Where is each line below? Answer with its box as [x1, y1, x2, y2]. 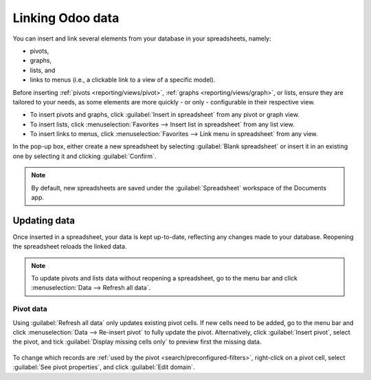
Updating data [12, 214, 76, 226]
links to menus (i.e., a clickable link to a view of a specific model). [30, 76, 216, 84]
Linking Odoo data [12, 10, 120, 25]
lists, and [30, 66, 56, 74]
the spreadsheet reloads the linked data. [12, 243, 127, 251]
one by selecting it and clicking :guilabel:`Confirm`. [12, 152, 157, 160]
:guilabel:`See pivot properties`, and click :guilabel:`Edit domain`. [12, 363, 195, 371]
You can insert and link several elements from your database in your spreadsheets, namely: [12, 34, 271, 43]
